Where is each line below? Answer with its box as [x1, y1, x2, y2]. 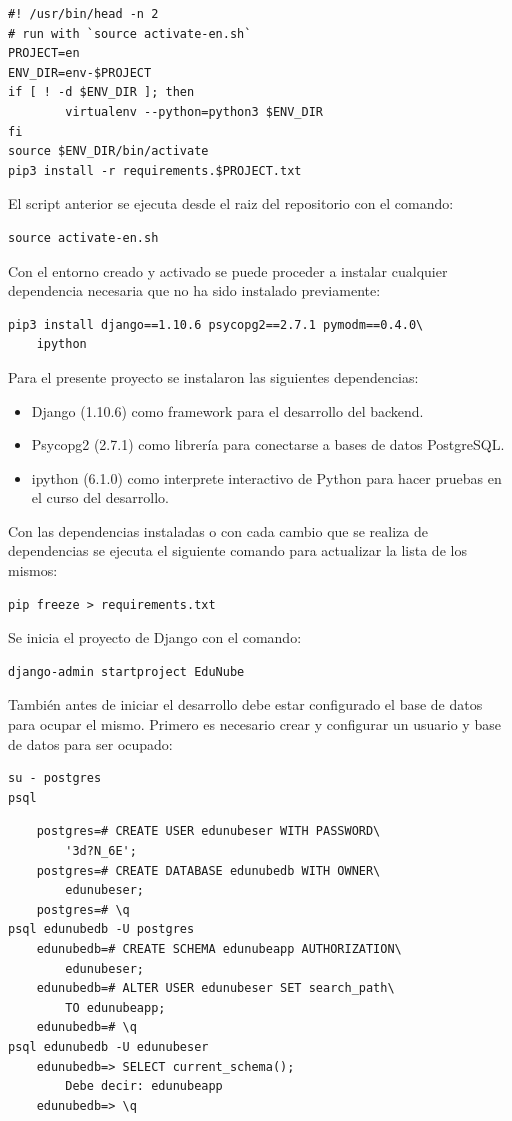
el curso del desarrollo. [31, 487, 169, 508]
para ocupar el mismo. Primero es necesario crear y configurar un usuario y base [8, 714, 501, 735]
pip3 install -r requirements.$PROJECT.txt [8, 163, 302, 178]
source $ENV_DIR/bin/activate [8, 144, 209, 159]
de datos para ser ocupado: [8, 733, 173, 754]
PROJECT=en [8, 46, 80, 61]
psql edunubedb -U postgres [8, 922, 195, 937]
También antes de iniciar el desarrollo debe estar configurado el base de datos [8, 694, 483, 715]
